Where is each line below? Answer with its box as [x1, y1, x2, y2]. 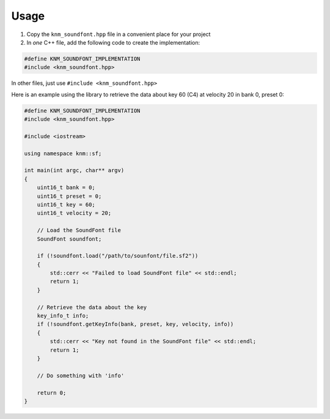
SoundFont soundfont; [37, 235, 102, 242]
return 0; [37, 389, 67, 396]
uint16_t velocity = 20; [37, 209, 112, 217]
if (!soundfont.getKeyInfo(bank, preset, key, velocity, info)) [37, 321, 234, 328]
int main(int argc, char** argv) [24, 167, 125, 174]
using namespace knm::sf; [24, 150, 102, 157]
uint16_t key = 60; [37, 201, 96, 208]
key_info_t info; [37, 312, 89, 319]
